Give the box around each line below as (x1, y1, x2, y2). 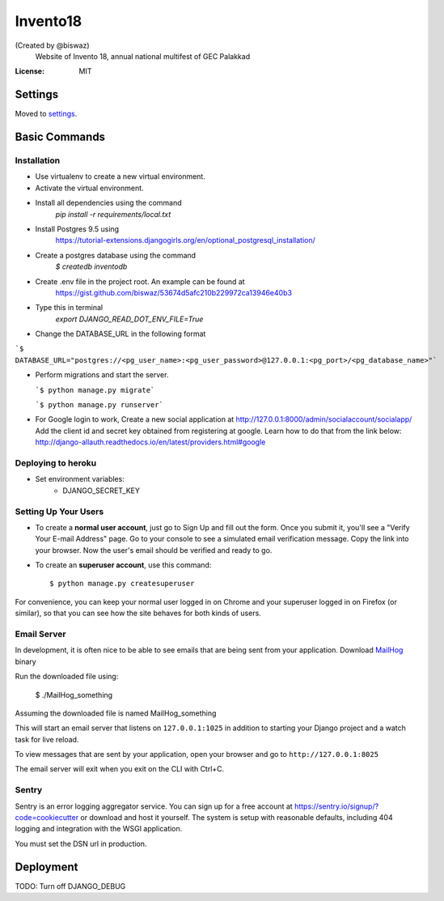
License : (15, 66, 44, 76)
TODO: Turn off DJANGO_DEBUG (15, 881, 126, 890)
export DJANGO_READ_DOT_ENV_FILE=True (55, 314, 204, 324)
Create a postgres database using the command (35, 250, 197, 260)
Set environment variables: (35, 474, 125, 484)
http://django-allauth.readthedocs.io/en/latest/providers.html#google (35, 437, 266, 447)
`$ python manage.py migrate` (35, 385, 155, 394)
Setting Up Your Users (15, 506, 104, 517)
